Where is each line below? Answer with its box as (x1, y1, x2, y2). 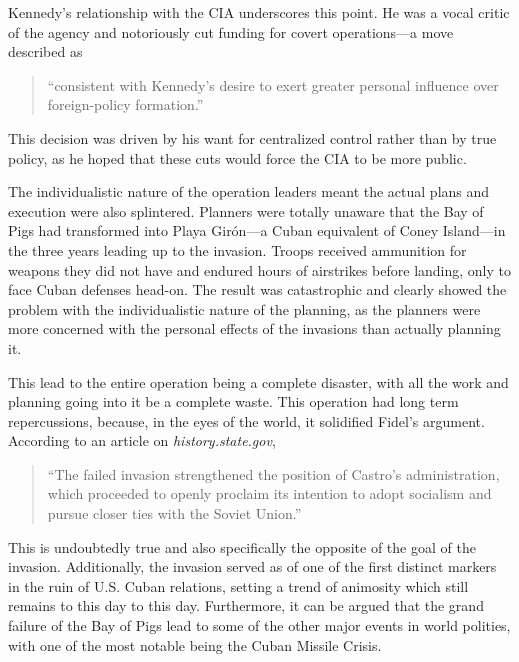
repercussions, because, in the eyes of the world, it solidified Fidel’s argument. (8, 410, 485, 431)
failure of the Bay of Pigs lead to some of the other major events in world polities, (8, 615, 511, 636)
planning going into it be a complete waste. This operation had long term (8, 391, 459, 412)
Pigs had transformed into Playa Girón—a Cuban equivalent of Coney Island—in (8, 220, 506, 241)
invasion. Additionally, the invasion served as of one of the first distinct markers (8, 556, 497, 577)
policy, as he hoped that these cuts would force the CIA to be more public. (8, 147, 467, 168)
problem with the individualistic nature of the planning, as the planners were (8, 298, 481, 319)
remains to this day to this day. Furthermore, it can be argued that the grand (8, 595, 484, 616)
